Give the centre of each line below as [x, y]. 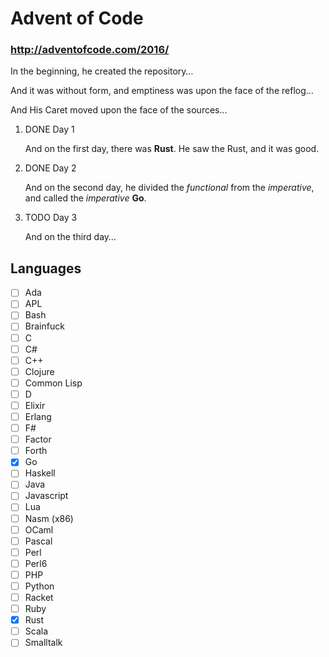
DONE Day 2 [50, 168]
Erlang [38, 416]
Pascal [38, 541]
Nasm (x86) [49, 518]
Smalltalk [43, 643]
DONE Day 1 [49, 129]
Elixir [35, 405]
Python [39, 586]
